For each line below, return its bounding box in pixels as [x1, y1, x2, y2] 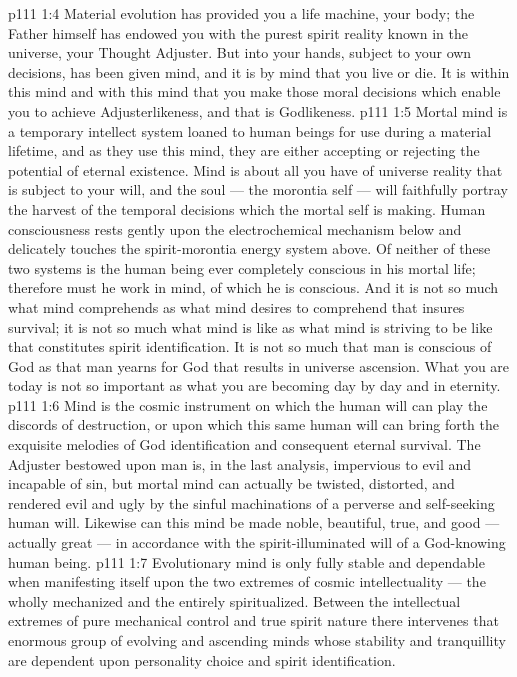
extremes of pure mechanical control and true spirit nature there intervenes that [8, 610, 499, 631]
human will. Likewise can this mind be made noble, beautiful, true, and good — [8, 512, 500, 533]
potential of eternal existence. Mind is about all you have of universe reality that [8, 159, 503, 180]
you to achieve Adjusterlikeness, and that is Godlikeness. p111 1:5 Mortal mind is [8, 100, 508, 121]
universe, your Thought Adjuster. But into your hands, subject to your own [8, 42, 472, 63]
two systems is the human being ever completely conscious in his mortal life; [8, 257, 476, 278]
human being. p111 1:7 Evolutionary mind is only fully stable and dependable [8, 551, 485, 572]
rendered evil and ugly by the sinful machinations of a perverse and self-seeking [8, 492, 495, 513]
